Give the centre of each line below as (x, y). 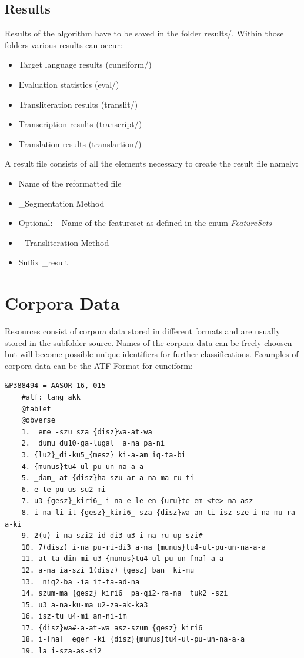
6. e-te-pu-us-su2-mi (64, 489)
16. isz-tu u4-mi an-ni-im (74, 617)
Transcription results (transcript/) (80, 124)
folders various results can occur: (64, 44)
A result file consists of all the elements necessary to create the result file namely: (151, 163)
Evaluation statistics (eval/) (69, 84)
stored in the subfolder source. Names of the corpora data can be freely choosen (148, 342)
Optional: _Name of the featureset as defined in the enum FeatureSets (145, 223)
